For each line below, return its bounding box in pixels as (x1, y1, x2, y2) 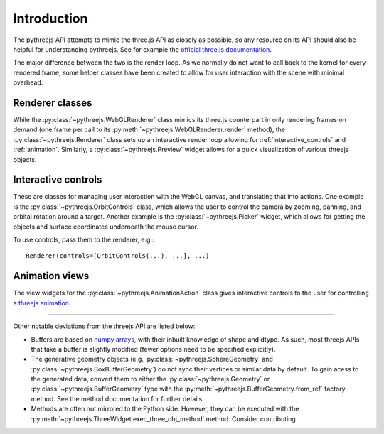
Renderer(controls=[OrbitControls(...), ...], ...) (26, 252, 210, 260)
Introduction (13, 11, 88, 26)
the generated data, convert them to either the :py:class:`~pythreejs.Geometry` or (31, 375, 270, 384)
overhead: (13, 78, 43, 87)
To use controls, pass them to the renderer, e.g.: (13, 235, 154, 244)
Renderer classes (13, 97, 92, 109)
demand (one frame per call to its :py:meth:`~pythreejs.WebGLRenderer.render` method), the (13, 125, 286, 134)
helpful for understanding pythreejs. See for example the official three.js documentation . (13, 45, 272, 53)
